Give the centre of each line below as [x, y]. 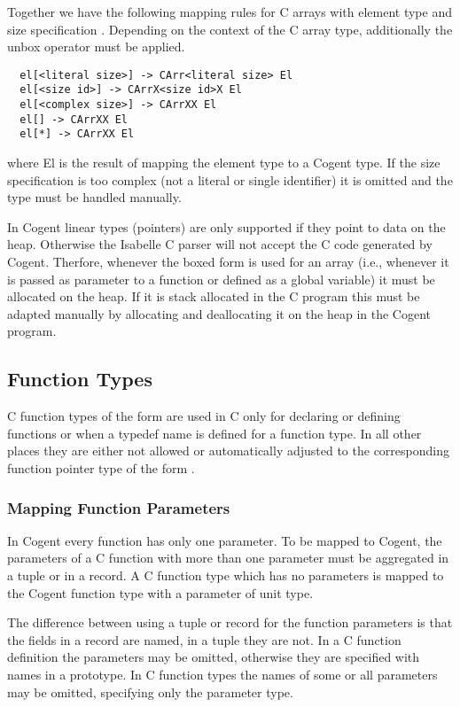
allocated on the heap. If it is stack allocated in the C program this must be [214, 296]
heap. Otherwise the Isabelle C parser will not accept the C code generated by [220, 244]
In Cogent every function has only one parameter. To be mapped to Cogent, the [225, 540]
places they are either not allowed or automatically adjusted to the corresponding [228, 451]
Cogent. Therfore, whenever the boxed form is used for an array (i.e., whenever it [228, 262]
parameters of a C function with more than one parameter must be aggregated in [228, 558]
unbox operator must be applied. [96, 47]
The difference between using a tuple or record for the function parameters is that [230, 622]
